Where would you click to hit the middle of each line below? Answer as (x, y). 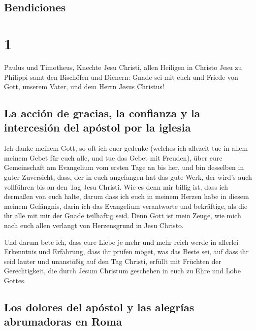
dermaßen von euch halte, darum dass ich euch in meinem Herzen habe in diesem (127, 196)
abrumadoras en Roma (63, 321)
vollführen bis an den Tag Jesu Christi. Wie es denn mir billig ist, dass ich (116, 186)
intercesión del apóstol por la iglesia (97, 127)
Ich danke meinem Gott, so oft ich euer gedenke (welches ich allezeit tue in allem (126, 148)
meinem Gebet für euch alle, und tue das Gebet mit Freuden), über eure (113, 157)
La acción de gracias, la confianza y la (102, 113)
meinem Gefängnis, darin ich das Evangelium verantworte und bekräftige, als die (126, 206)
